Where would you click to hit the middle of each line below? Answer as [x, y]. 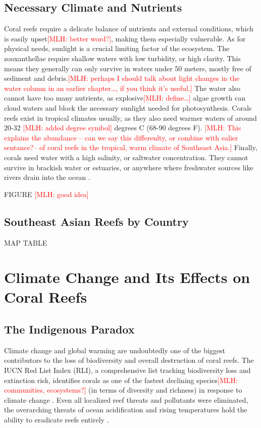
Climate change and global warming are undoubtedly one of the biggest [115, 350]
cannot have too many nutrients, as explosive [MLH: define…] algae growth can [125, 98]
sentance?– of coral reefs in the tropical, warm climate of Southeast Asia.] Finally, [131, 147]
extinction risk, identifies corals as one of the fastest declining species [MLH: [121, 380]
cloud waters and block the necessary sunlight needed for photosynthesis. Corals [128, 107]
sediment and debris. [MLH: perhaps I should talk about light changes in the [122, 78]
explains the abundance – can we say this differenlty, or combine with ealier [121, 137]
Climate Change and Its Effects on [127, 277]
